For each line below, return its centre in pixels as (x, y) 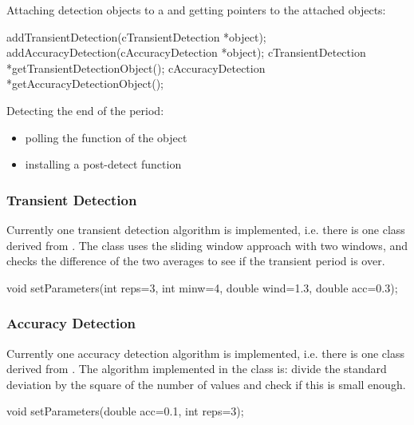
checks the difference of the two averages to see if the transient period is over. (196, 261)
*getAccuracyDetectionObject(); (85, 83)
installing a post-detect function (103, 164)
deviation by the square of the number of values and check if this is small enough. (206, 384)
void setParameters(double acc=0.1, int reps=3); (125, 411)
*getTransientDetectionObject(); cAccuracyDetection (136, 68)
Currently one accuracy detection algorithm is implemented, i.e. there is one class (206, 353)
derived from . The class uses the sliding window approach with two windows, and (207, 245)
